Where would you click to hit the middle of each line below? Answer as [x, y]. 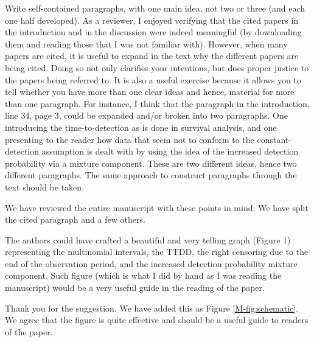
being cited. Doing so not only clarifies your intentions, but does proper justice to [157, 67]
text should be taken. [44, 187]
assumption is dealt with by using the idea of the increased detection [170, 151]
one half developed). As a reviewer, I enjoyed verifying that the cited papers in [152, 20]
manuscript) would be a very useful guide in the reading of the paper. [135, 288]
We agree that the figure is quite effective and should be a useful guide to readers [157, 320]
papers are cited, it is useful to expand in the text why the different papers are [152, 56]
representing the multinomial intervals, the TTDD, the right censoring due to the [157, 252]
